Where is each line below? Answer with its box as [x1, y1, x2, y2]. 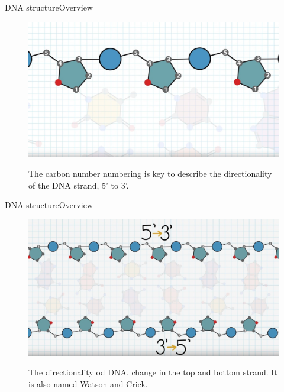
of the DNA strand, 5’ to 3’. [28, 179, 129, 191]
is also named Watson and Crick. [28, 377, 148, 390]
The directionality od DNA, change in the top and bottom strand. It [28, 366, 277, 378]
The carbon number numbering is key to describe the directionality [28, 167, 272, 180]
